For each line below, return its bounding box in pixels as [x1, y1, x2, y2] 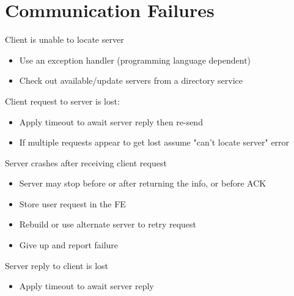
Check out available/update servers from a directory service [19, 74, 243, 87]
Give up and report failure [19, 239, 119, 251]
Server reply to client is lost [5, 259, 109, 272]
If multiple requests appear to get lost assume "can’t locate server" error [19, 136, 290, 149]
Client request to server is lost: [5, 94, 120, 107]
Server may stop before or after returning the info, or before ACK [19, 177, 266, 190]
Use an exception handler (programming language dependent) [19, 53, 251, 66]
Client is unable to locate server [5, 33, 124, 46]
